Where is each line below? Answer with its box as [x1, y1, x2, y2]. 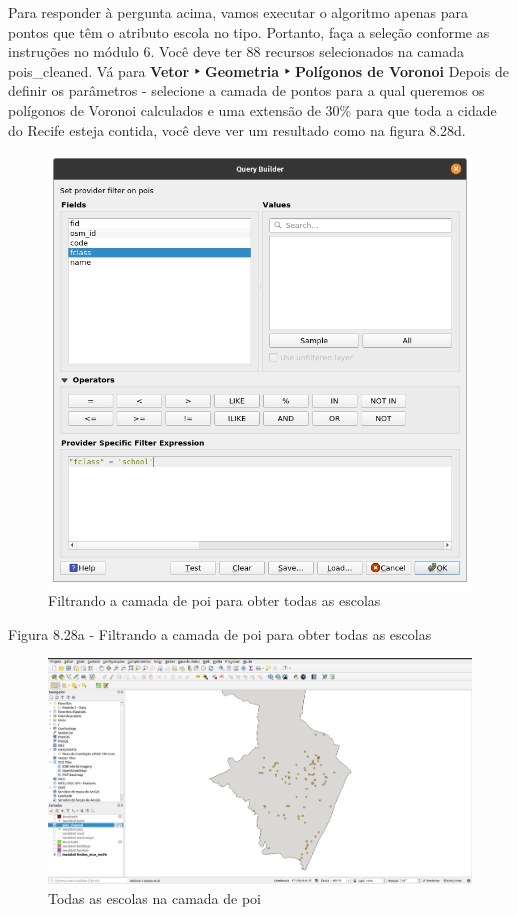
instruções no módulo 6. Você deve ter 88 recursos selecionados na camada [8, 41, 464, 62]
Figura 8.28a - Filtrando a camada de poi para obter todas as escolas [8, 623, 432, 644]
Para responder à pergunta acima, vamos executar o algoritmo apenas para [8, 2, 468, 22]
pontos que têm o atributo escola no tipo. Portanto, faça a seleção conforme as [8, 21, 490, 42]
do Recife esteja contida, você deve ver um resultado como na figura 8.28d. [8, 119, 466, 140]
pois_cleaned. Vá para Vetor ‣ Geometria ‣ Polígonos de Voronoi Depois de [8, 60, 509, 81]
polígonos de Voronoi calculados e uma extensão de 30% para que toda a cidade [8, 99, 497, 120]
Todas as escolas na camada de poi [48, 887, 261, 908]
